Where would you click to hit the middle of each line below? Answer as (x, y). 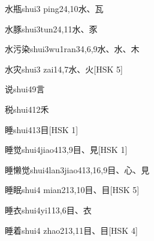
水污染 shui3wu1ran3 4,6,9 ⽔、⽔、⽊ (72, 49)
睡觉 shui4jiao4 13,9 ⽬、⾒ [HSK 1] (66, 150)
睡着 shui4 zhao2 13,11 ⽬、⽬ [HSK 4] (71, 230)
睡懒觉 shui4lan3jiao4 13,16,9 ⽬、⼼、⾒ (77, 169)
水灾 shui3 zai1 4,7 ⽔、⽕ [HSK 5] (64, 69)
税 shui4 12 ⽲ (27, 109)
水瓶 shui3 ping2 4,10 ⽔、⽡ (54, 8)
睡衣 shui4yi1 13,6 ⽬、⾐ (48, 210)
